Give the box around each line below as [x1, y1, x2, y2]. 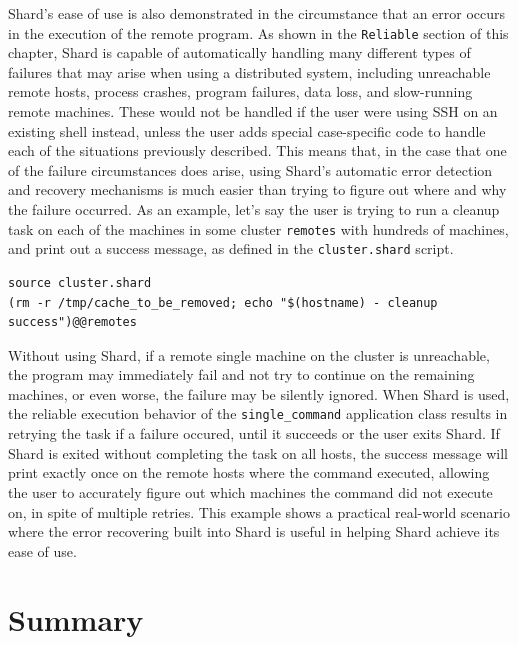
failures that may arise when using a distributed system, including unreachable [8, 61, 491, 82]
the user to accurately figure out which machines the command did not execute [8, 481, 493, 502]
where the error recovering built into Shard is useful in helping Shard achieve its [8, 521, 500, 542]
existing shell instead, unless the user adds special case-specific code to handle [8, 120, 486, 141]
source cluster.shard [8, 275, 152, 290]
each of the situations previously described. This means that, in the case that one [8, 140, 507, 161]
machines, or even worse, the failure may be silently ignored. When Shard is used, [8, 383, 510, 404]
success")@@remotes [8, 315, 137, 330]
